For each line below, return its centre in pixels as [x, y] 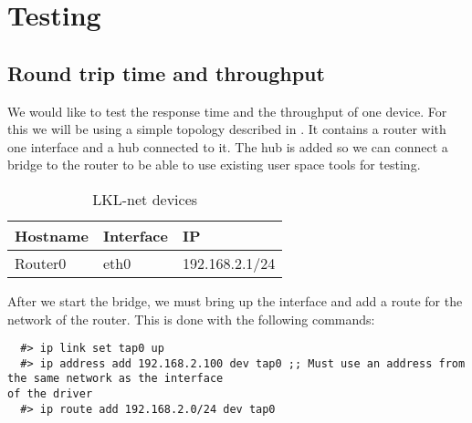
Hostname [52, 235]
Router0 [41, 263]
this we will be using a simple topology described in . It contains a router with [227, 129]
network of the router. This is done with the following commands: [191, 319]
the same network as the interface [115, 379]
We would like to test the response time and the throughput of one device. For [227, 111]
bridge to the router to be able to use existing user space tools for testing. [214, 165]
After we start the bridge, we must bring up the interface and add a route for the [235, 300]
